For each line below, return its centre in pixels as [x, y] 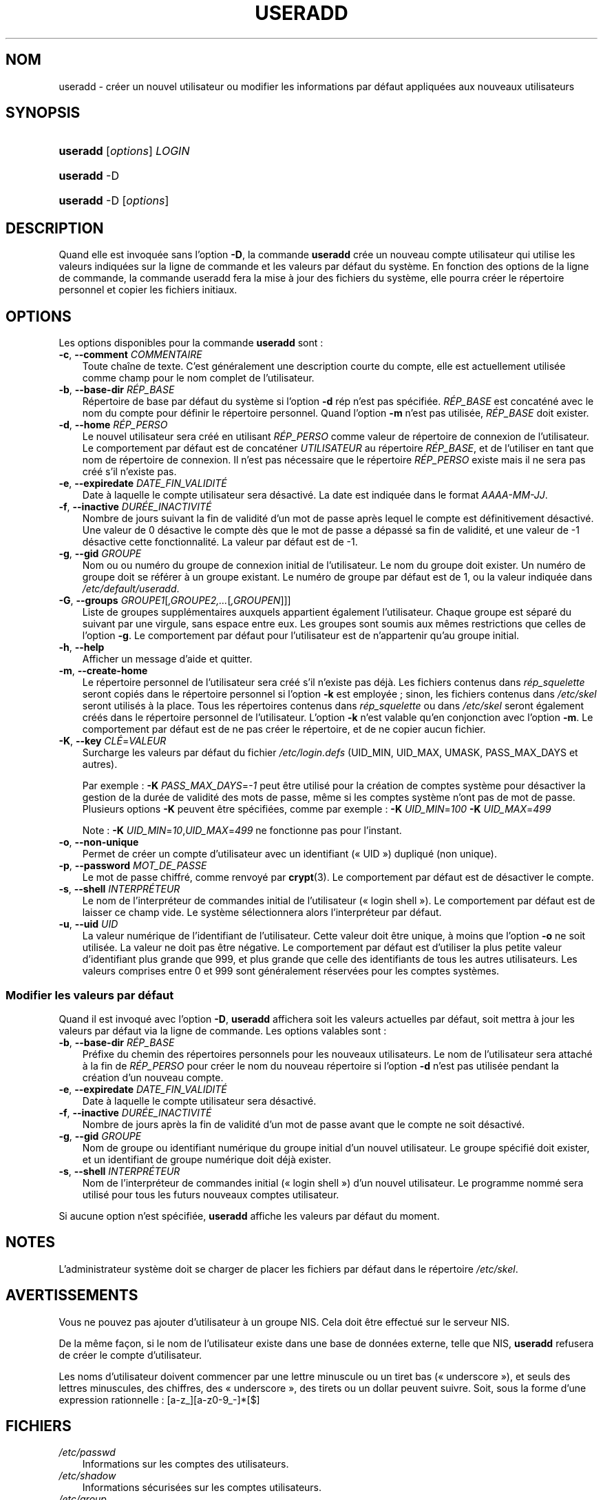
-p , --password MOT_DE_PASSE [133, 866]
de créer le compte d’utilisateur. [130, 1355]
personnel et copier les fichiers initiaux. [148, 290]
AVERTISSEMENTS [72, 1295]
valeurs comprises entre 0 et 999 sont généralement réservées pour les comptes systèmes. [291, 971]
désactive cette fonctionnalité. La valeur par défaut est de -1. [220, 542]
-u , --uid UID [88, 924]
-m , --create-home [103, 671]
